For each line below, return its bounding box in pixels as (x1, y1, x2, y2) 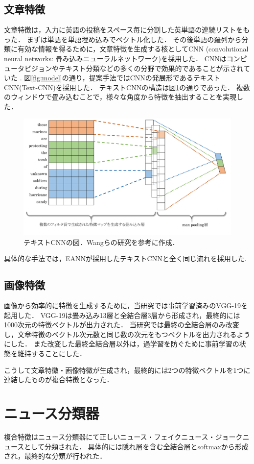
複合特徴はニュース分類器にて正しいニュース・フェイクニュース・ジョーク (4, 431, 243, 441)
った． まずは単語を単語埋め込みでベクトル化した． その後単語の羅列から (4, 34, 242, 44)
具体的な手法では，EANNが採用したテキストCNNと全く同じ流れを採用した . (4, 253, 247, 264)
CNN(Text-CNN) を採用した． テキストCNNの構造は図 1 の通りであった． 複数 (4, 82, 250, 92)
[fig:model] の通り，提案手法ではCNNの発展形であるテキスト (31, 73, 221, 83)
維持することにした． (17, 348, 86, 358)
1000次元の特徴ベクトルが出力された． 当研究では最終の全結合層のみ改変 (4, 319, 239, 330)
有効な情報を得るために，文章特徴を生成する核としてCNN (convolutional (17, 44, 249, 54)
